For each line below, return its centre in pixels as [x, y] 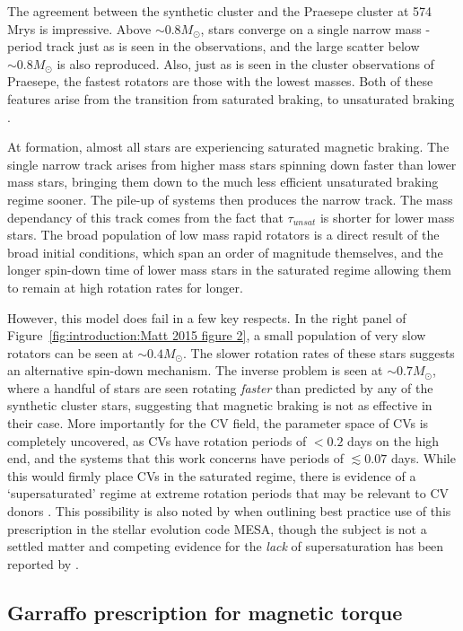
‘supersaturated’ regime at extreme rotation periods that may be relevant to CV [228, 493]
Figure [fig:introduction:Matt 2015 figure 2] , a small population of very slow [217, 335]
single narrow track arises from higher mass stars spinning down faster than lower [232, 164]
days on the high [393, 440]
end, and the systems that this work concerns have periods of [176, 458]
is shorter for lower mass [387, 217]
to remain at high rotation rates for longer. [125, 287]
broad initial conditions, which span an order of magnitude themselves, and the [225, 252]
